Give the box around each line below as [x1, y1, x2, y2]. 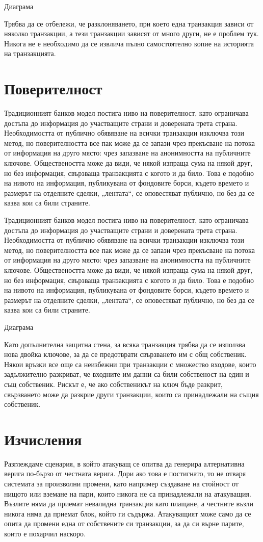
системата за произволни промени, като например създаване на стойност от [4, 478, 239, 489]
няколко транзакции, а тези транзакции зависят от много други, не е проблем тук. [4, 28, 259, 39]
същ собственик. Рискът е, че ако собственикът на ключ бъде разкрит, [4, 378, 223, 389]
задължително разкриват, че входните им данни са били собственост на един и [4, 369, 249, 379]
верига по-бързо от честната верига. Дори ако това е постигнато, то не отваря [4, 468, 246, 479]
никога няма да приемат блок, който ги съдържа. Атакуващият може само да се [4, 508, 251, 519]
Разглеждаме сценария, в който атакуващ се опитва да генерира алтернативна [4, 458, 245, 469]
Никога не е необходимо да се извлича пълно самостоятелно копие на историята [4, 38, 254, 48]
